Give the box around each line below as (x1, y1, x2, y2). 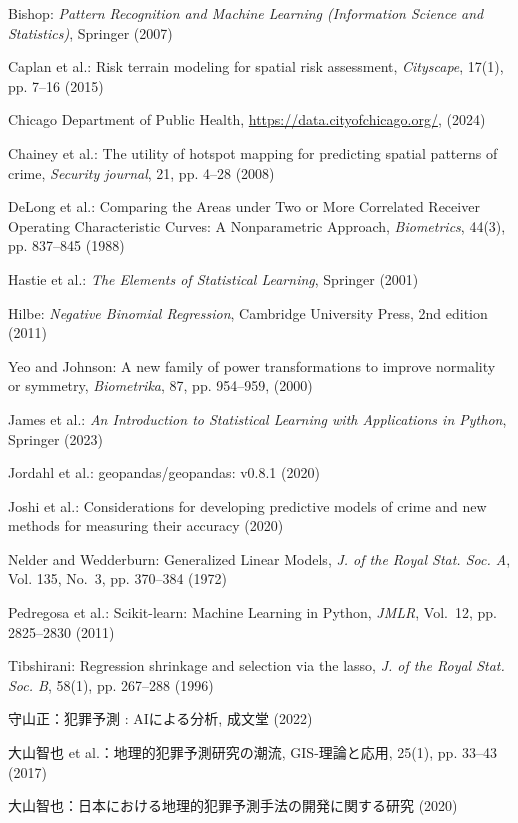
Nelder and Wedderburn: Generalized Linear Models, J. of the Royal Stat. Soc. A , (8, 548, 511, 569)
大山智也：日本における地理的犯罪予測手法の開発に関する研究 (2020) (8, 795, 458, 816)
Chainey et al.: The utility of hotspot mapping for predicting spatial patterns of (8, 142, 498, 163)
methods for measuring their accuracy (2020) (8, 515, 284, 536)
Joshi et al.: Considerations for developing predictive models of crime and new (8, 495, 487, 516)
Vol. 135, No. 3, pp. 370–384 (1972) (8, 568, 227, 589)
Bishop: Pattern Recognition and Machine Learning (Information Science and (8, 3, 484, 23)
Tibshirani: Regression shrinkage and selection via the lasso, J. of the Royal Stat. (8, 655, 505, 676)
